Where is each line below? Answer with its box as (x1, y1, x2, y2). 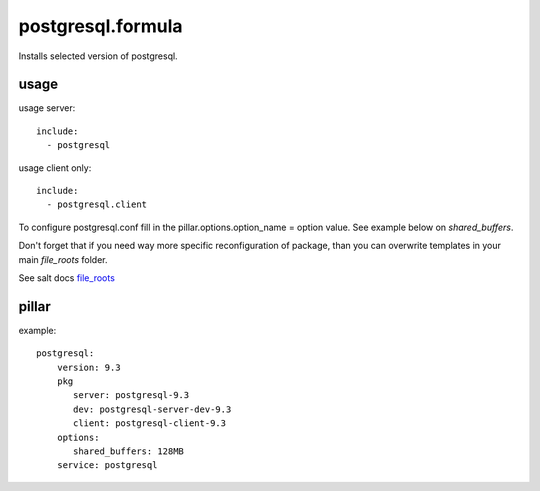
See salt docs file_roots (18, 271, 115, 284)
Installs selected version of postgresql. (18, 50, 179, 62)
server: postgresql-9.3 (73, 390, 190, 401)
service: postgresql (56, 460, 158, 471)
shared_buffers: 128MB (73, 446, 185, 457)
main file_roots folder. (18, 253, 109, 265)
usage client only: (18, 161, 92, 174)
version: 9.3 (56, 361, 121, 373)
